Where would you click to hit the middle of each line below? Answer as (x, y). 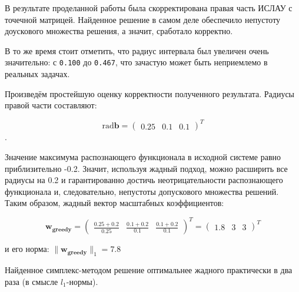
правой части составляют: (51, 105)
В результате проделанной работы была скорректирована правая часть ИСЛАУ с (149, 8)
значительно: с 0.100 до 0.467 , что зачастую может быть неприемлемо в (136, 62)
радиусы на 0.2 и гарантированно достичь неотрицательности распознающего (144, 180)
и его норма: (27, 249)
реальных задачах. (37, 74)
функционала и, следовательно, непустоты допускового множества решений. (142, 191)
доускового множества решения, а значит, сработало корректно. (119, 31)
